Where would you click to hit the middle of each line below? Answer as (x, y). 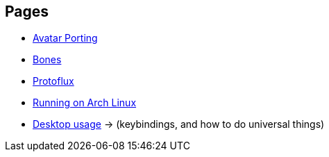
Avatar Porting (65, 38)
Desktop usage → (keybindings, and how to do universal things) (179, 124)
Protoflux (53, 81)
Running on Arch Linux (85, 103)
